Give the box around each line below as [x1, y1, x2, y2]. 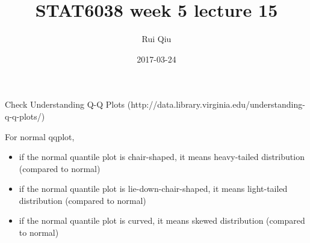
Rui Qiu [141, 32, 172, 45]
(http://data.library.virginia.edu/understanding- [127, 98, 305, 111]
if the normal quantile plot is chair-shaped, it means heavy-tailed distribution [19, 150, 305, 163]
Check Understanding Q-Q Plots [5, 98, 125, 111]
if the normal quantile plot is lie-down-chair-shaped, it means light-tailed [19, 182, 288, 195]
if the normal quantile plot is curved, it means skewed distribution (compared [19, 214, 305, 227]
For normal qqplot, [5, 130, 75, 143]
